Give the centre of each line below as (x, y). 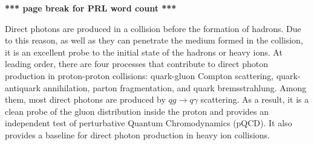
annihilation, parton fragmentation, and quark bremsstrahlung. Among (175, 87)
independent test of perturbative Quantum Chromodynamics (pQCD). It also (149, 123)
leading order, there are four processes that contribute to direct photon (136, 64)
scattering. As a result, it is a (255, 99)
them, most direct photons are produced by (85, 99)
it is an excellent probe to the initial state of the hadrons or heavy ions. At (144, 52)
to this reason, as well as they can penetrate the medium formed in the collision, (154, 40)
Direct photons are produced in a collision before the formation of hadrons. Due (153, 28)
